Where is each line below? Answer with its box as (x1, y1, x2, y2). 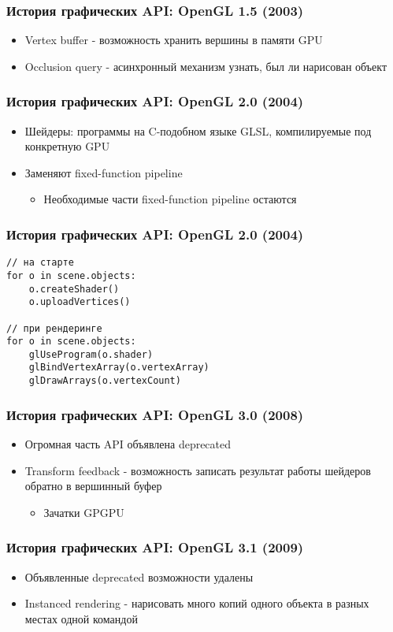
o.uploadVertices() (28, 296, 131, 308)
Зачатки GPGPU (43, 504, 124, 520)
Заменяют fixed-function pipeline (24, 164, 183, 180)
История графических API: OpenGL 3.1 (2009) (6, 537, 304, 557)
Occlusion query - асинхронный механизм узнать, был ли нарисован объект (24, 58, 387, 74)
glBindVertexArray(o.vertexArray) (28, 362, 209, 374)
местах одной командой (24, 610, 138, 626)
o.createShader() (28, 283, 120, 295)
